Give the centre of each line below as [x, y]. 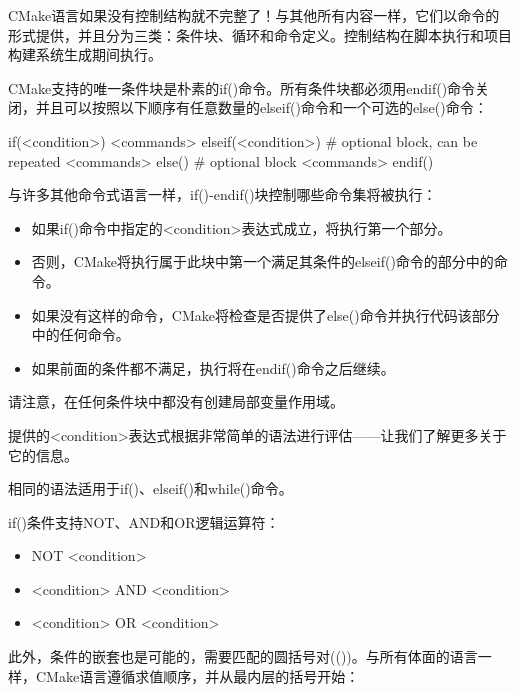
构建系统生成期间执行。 [85, 54]
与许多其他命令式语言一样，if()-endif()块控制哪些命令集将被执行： [222, 194]
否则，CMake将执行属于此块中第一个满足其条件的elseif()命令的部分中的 [262, 261]
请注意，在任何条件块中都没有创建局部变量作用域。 [176, 401]
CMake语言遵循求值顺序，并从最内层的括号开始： [197, 675]
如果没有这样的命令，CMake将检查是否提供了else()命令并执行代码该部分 [265, 314]
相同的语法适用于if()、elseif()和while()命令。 [150, 488]
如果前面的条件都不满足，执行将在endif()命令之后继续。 [213, 367]
